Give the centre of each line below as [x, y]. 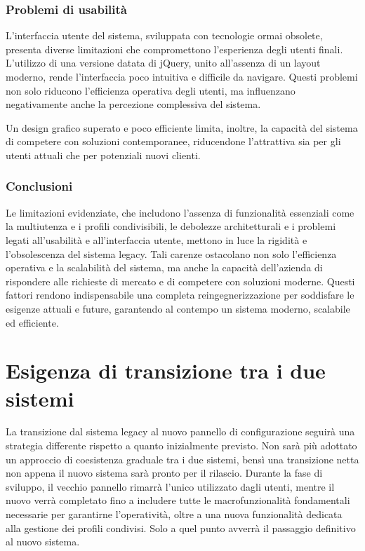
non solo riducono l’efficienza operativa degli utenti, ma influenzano [151, 90]
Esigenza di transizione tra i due [166, 370]
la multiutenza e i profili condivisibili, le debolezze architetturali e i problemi [171, 226]
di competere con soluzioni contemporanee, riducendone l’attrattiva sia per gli [173, 141]
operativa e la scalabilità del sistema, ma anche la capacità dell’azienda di [164, 267]
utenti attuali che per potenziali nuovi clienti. [103, 155]
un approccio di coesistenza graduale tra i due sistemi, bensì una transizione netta [182, 459]
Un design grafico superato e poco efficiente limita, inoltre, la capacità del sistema [182, 127]
